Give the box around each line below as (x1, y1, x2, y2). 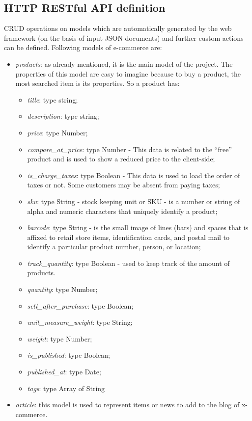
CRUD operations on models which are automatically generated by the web (4, 23, 232, 33)
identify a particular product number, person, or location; (27, 241, 201, 252)
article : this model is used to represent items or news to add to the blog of (15, 399, 240, 410)
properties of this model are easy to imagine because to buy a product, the (15, 68, 241, 79)
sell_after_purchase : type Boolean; (27, 300, 134, 311)
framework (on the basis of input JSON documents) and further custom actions (4, 32, 244, 43)
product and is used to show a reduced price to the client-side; (27, 154, 215, 164)
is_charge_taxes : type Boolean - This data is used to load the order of (27, 170, 240, 180)
